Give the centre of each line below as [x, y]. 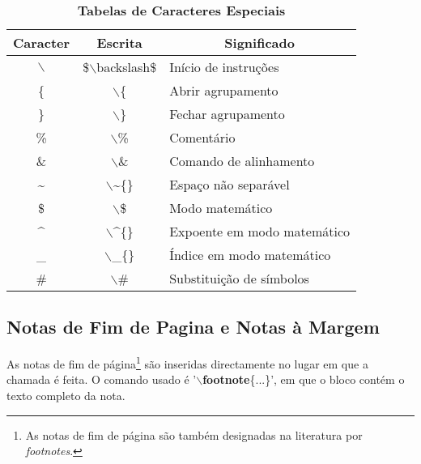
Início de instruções [224, 67]
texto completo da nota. [66, 396]
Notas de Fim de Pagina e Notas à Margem [193, 327]
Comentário [202, 137]
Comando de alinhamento [242, 161]
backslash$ [127, 67]
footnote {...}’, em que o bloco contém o [304, 379]
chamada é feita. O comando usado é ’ [102, 379]
